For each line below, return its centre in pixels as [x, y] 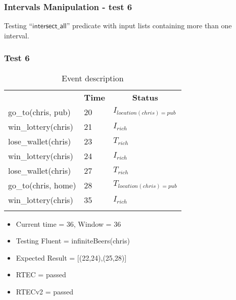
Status [145, 97]
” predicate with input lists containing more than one [149, 26]
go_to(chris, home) [42, 185]
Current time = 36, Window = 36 [68, 223]
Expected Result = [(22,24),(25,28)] [71, 257]
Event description [93, 78]
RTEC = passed [41, 274]
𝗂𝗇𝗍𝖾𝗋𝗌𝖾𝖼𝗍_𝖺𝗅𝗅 [50, 27]
